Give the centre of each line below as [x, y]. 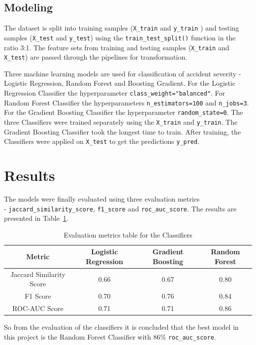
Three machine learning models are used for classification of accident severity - [123, 73]
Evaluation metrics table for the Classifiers [128, 234]
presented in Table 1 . [36, 218]
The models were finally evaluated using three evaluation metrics [102, 199]
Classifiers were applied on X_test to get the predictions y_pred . [102, 141]
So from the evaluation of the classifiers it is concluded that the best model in [121, 327]
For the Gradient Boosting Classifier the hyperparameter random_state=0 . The [124, 112]
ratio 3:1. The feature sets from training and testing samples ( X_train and [117, 47]
